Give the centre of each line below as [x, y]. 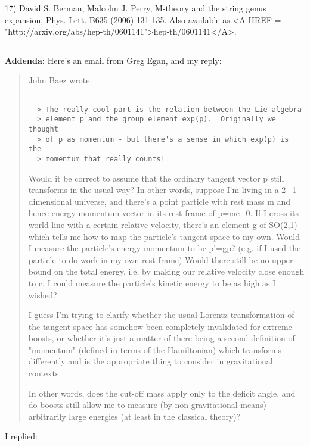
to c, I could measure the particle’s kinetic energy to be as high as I [152, 283]
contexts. [45, 373]
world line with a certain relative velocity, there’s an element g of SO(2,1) [163, 224]
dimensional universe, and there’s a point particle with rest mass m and [159, 201]
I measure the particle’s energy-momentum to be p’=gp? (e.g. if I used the [165, 248]
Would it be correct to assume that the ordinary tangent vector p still [156, 178]
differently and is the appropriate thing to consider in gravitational [151, 361]
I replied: [21, 436]
